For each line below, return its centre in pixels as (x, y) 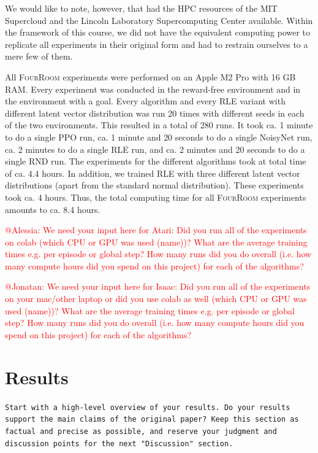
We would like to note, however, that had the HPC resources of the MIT (141, 8)
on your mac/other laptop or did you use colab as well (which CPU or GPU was (156, 299)
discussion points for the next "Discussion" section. (119, 443)
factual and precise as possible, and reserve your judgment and (141, 431)
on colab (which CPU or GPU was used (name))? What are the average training (156, 242)
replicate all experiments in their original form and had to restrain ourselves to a (157, 44)
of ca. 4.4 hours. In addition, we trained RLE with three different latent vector (153, 173)
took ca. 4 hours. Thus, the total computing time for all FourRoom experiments (156, 197)
